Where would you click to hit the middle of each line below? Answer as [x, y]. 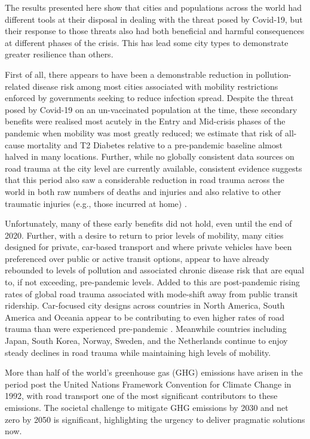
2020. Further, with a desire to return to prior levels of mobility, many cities [144, 235]
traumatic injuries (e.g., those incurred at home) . [96, 203]
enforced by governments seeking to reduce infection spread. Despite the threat [149, 98]
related [18, 86]
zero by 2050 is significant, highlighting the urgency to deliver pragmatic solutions [155, 419]
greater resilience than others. [59, 54]
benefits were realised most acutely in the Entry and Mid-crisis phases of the [145, 121]
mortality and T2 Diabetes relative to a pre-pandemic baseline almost [155, 144]
